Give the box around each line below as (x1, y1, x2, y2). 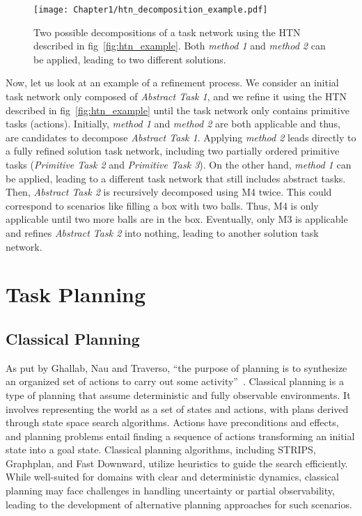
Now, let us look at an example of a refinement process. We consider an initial (6, 75, 339, 90)
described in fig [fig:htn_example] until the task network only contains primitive (6, 102, 349, 117)
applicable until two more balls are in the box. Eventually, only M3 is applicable (6, 212, 348, 226)
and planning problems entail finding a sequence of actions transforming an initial (6, 428, 355, 443)
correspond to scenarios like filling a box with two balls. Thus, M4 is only (6, 198, 319, 212)
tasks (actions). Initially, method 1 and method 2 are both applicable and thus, (6, 116, 340, 131)
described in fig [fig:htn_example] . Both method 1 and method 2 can (33, 38, 326, 53)
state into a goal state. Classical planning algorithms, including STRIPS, (6, 442, 316, 457)
